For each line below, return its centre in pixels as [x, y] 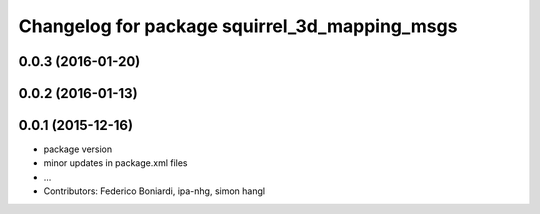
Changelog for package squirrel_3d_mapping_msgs [238, 26]
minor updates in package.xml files [115, 163]
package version [78, 149]
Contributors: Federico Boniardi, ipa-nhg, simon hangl [154, 191]
